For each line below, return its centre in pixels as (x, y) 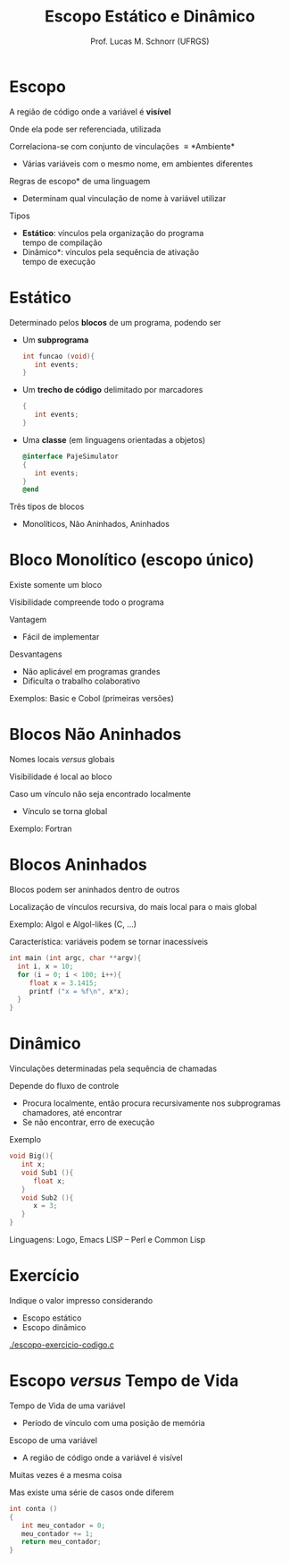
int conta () (33, 1508)
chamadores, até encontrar (72, 1113)
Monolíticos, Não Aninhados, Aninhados (95, 524)
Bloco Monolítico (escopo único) (132, 560)
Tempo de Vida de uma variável (67, 1406)
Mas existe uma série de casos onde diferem (91, 1492)
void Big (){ (31, 1156)
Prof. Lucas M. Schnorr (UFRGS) (150, 41)
